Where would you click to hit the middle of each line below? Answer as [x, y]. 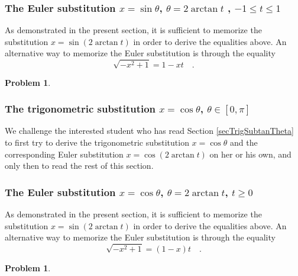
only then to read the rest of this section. [79, 166]
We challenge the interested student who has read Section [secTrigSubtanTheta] [149, 131]
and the [244, 142]
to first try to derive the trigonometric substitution [97, 142]
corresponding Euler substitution [64, 154]
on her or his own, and [250, 154]
